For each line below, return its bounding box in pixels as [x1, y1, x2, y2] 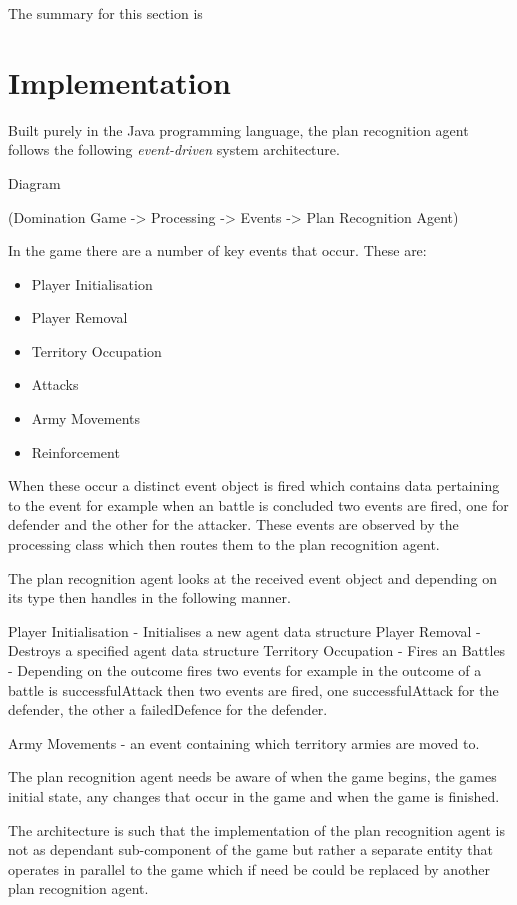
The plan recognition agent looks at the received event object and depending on [8, 567, 497, 588]
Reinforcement [31, 441, 120, 462]
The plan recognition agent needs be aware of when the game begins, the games [8, 766, 497, 787]
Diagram [8, 172, 61, 193]
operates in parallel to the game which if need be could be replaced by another [8, 858, 491, 879]
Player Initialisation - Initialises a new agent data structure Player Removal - [8, 620, 481, 641]
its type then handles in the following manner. [8, 587, 291, 608]
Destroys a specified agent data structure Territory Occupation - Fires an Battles [8, 640, 506, 661]
